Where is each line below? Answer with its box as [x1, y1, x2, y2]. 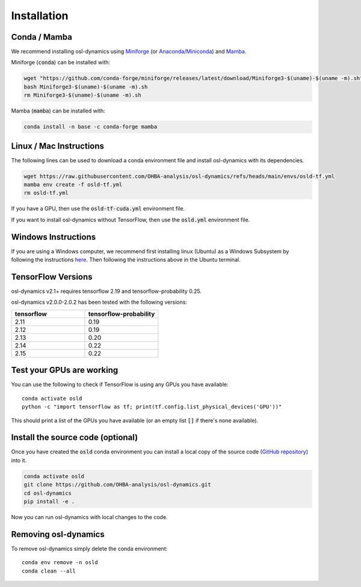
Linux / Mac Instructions [11, 141, 105, 151]
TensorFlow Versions [11, 271, 93, 282]
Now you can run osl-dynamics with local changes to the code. [11, 513, 168, 520]
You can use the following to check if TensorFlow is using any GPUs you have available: [11, 381, 229, 388]
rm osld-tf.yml [23, 189, 69, 197]
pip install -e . [23, 498, 75, 505]
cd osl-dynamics [23, 490, 72, 496]
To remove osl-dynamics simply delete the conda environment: [11, 545, 168, 552]
